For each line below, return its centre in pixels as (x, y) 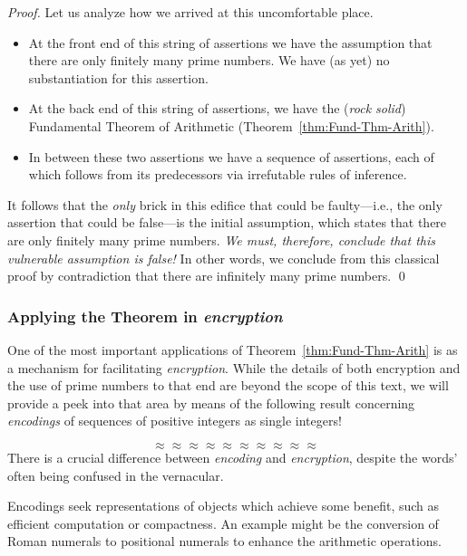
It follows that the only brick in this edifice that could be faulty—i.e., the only (225, 204)
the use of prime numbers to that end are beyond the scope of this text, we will (228, 385)
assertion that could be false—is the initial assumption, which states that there (227, 222)
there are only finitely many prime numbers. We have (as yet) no (209, 60)
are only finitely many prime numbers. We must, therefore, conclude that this (221, 240)
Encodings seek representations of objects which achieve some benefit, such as (224, 506)
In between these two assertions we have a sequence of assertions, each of (231, 156)
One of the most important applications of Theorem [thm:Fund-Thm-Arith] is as (233, 349)
